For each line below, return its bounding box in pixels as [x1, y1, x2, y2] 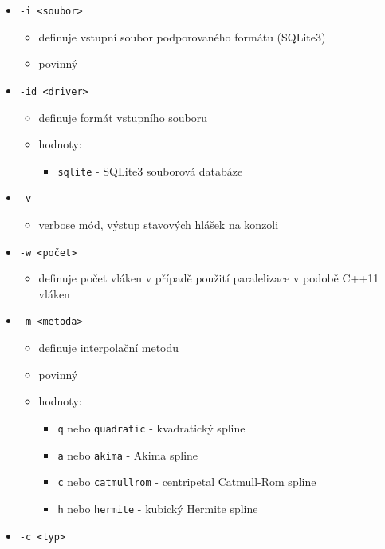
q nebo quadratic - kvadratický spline [57, 419, 246, 436]
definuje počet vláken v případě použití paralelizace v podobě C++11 [38, 270, 379, 286]
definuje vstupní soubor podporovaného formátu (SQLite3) [38, 28, 326, 45]
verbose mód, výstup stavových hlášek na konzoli [38, 216, 279, 232]
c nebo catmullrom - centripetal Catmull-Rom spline [57, 473, 316, 490]
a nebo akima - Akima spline [57, 446, 198, 463]
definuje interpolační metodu [38, 339, 179, 356]
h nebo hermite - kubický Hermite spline [57, 500, 258, 516]
